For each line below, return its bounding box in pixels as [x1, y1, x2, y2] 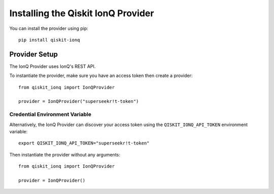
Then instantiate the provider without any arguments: [9, 151, 120, 158]
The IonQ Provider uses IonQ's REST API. [9, 63, 96, 69]
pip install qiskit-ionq [18, 37, 80, 43]
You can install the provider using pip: [9, 25, 88, 31]
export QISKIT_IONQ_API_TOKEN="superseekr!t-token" [18, 140, 150, 146]
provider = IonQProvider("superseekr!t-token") [18, 99, 139, 104]
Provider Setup [9, 50, 58, 58]
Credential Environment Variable [9, 111, 91, 118]
